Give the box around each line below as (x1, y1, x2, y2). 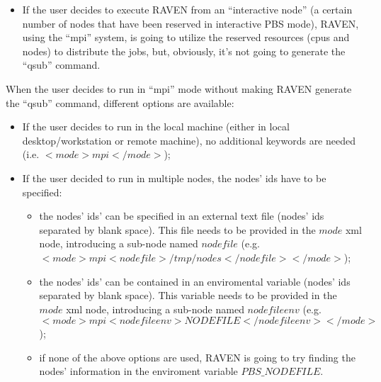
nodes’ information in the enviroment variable (39, 364, 238, 378)
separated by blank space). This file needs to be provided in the (39, 222, 316, 237)
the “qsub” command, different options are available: (6, 95, 234, 110)
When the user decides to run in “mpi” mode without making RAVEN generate (6, 81, 352, 96)
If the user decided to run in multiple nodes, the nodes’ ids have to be (22, 170, 326, 185)
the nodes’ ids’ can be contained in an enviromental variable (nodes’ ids (39, 274, 351, 288)
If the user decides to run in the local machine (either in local (22, 119, 290, 134)
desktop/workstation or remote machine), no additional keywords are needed (22, 133, 356, 147)
